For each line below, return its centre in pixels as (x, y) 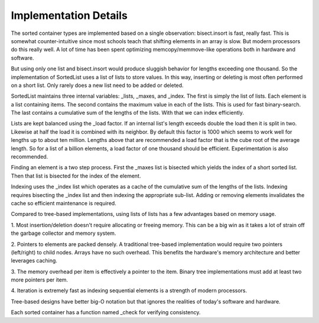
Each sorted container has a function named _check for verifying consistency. (106, 312)
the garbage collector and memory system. (64, 233)
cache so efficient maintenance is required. (64, 203)
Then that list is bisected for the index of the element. (76, 176)
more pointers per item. (39, 280)
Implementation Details (69, 15)
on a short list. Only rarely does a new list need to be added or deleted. (97, 85)
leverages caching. (34, 261)
